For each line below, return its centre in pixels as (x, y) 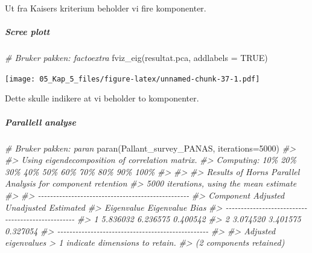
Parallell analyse (41, 122)
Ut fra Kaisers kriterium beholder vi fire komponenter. (106, 8)
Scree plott (27, 32)
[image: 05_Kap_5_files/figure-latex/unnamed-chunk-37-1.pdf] (132, 79)
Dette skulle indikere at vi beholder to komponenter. (102, 98)
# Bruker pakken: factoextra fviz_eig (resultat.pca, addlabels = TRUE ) (136, 58)
